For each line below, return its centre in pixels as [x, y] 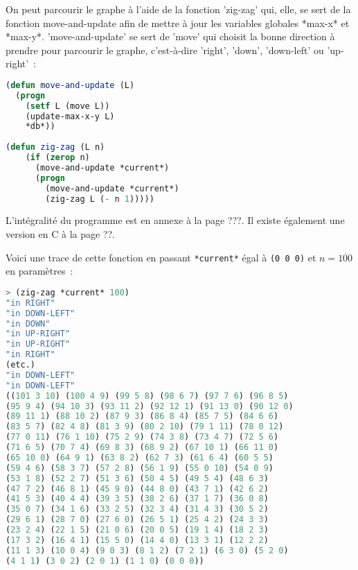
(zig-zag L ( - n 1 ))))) [100, 199]
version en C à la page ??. [60, 234]
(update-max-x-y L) [70, 116]
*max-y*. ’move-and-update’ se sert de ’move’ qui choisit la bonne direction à [170, 36]
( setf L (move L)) [68, 106]
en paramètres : [39, 271]
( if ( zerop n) [57, 158]
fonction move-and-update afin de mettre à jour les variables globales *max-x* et [178, 23]
